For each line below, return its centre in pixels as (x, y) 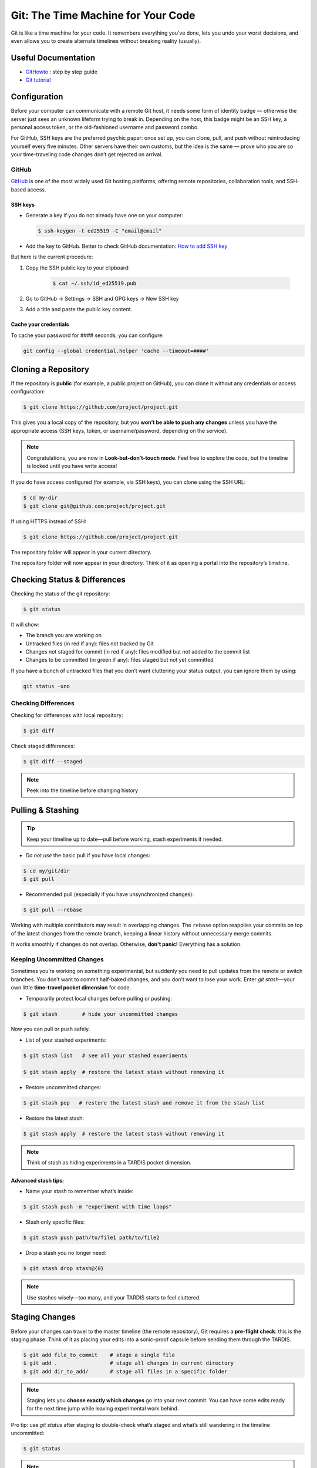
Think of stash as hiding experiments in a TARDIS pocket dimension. (109, 1162)
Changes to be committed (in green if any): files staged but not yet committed (119, 660)
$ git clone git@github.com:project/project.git (95, 506)
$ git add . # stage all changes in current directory (129, 1363)
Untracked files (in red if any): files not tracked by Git (90, 644)
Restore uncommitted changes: (63, 1087)
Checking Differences (43, 703)
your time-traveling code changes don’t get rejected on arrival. (87, 154)
